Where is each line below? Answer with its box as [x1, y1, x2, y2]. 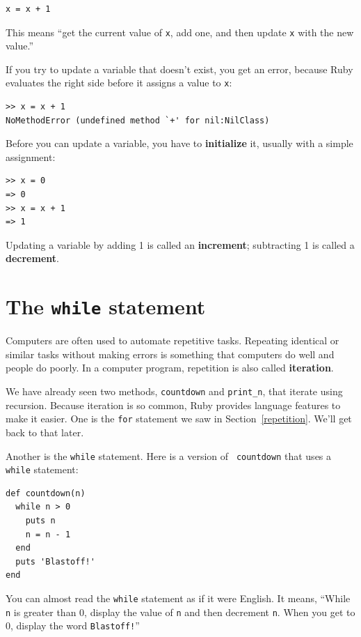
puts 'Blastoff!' [15, 556, 95, 567]
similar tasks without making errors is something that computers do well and [6, 346, 335, 361]
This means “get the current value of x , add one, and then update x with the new [6, 24, 354, 39]
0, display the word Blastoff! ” [6, 618, 140, 633]
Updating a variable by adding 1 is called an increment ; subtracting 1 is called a [6, 237, 355, 252]
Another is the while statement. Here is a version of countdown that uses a [6, 448, 332, 463]
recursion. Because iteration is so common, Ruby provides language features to [6, 397, 341, 412]
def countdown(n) [6, 488, 86, 498]
